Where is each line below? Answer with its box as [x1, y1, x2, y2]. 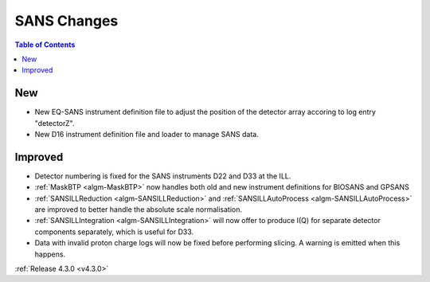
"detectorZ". [34, 118, 75, 127]
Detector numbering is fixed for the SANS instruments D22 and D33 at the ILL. [34, 171, 291, 181]
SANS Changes [14, 12, 119, 29]
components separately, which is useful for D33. [34, 227, 194, 237]
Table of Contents [14, 40, 76, 49]
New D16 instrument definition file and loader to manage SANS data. [34, 130, 259, 139]
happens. [34, 249, 66, 259]
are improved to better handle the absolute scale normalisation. [34, 205, 243, 214]
